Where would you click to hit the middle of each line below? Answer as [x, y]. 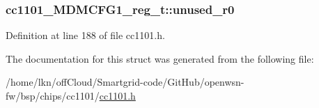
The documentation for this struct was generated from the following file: [160, 58]
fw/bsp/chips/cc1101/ [53, 95]
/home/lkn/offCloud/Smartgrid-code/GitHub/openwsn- [125, 82]
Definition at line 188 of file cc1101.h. [85, 35]
